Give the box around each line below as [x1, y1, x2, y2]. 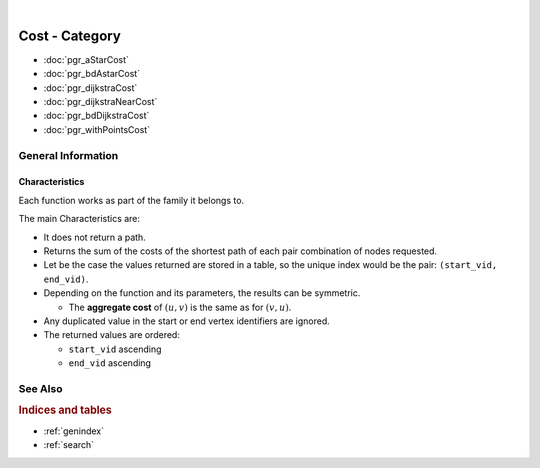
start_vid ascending [68, 343, 162, 355]
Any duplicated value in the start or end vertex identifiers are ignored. [43, 315, 330, 327]
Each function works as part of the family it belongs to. [18, 194, 245, 206]
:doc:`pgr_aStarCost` [43, 53, 130, 65]
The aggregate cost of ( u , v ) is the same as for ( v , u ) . [68, 301, 292, 313]
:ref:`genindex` [43, 425, 105, 437]
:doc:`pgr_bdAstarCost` [43, 68, 140, 80]
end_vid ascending [68, 357, 152, 369]
